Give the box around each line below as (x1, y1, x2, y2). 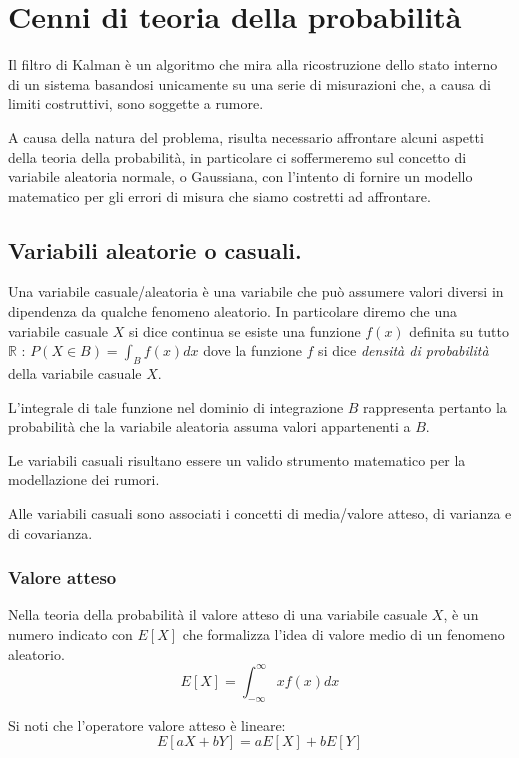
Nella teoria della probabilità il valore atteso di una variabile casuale (8, 604, 428, 625)
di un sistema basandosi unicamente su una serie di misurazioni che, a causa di (8, 73, 491, 94)
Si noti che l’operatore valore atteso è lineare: (8, 714, 286, 735)
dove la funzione (203, 340, 302, 361)
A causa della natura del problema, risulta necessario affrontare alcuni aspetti (8, 126, 484, 147)
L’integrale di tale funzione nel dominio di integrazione (8, 396, 344, 417)
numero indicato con (8, 624, 133, 645)
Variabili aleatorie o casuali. (8, 234, 302, 265)
